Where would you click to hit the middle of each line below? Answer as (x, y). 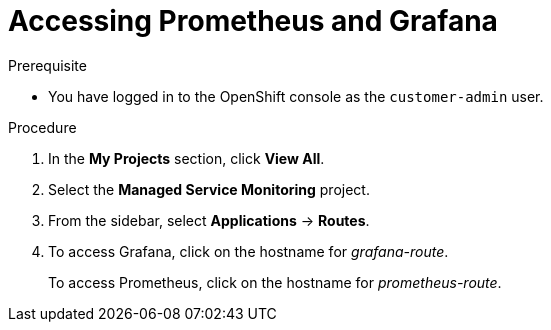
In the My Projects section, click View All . (186, 158)
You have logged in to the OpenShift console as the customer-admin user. (296, 96)
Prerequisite (47, 65)
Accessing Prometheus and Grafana (253, 21)
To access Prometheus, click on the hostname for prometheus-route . (275, 282)
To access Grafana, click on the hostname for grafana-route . (248, 251)
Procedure (42, 127)
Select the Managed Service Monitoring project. (209, 189)
